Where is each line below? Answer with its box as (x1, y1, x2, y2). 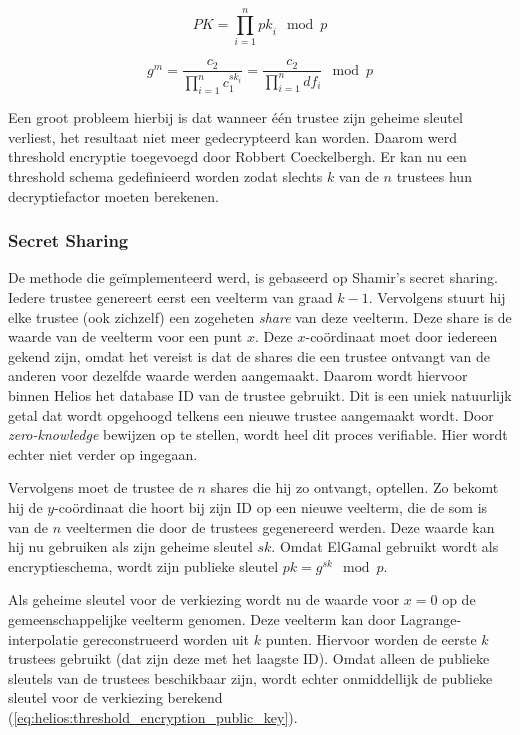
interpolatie (8, 628, 79, 649)
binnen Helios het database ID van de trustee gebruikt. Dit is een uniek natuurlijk (8, 385, 512, 406)
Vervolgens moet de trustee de (8, 477, 193, 498)
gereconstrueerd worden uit (82, 628, 250, 649)
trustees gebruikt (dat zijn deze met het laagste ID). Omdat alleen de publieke (8, 648, 490, 669)
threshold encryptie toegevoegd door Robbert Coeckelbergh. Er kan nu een (8, 146, 467, 167)
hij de (8, 497, 43, 517)
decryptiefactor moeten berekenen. (8, 185, 219, 206)
